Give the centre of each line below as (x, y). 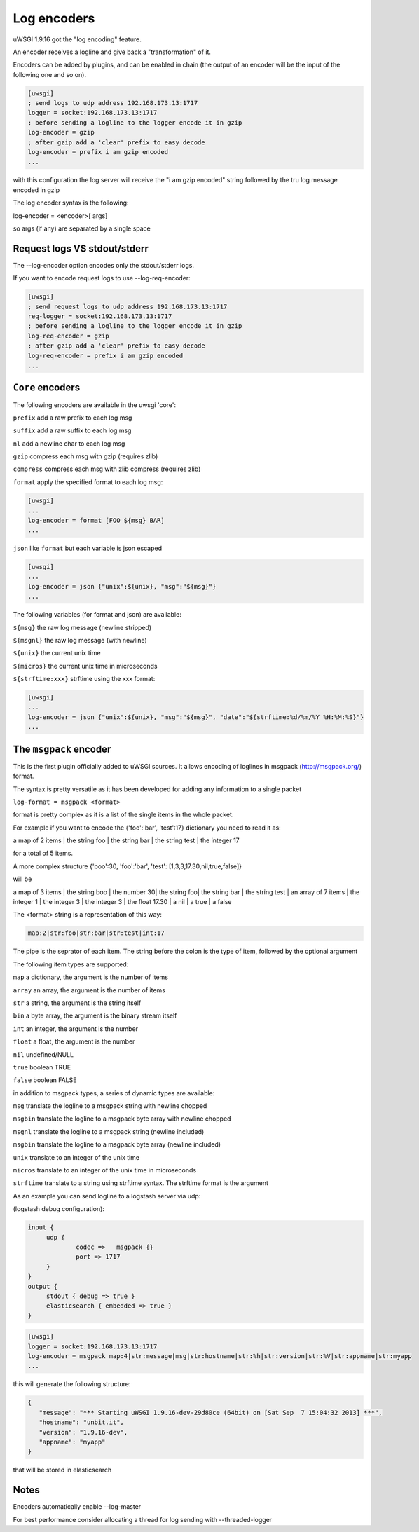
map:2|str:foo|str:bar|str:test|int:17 (96, 933)
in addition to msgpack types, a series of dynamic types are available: (114, 1093)
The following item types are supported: (71, 964)
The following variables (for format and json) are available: (97, 615)
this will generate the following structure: (72, 1384)
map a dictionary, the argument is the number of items (90, 977)
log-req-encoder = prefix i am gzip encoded (105, 355)
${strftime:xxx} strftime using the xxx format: (84, 679)
